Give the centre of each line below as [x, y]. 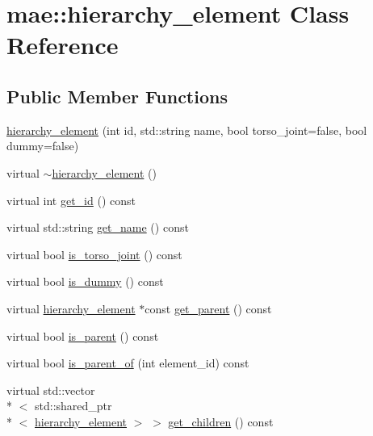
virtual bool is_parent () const [83, 335]
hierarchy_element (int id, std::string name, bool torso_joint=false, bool [187, 130]
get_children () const [221, 421]
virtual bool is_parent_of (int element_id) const [128, 363]
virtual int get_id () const [71, 200]
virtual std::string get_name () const [98, 227]
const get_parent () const [208, 308]
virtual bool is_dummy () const [85, 281]
